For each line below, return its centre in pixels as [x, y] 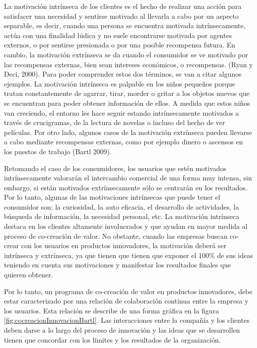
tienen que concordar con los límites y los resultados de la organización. [112, 339]
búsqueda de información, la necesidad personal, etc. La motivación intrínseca [122, 216]
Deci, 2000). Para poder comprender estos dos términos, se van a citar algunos [123, 74]
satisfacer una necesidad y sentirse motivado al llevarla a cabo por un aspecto [122, 16]
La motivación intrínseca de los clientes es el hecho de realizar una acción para [123, 6]
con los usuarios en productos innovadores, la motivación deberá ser [124, 245]
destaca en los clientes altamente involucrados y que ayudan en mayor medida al [126, 226]
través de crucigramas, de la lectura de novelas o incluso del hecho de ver [115, 122]
